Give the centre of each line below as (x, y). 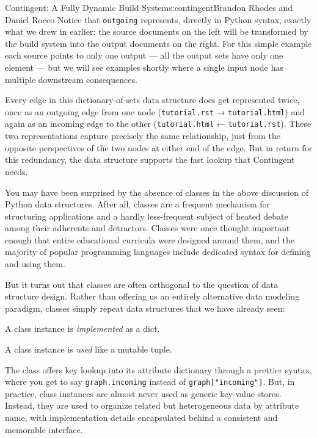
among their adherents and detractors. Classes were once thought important (148, 228)
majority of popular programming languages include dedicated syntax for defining (158, 252)
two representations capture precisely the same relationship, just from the (143, 136)
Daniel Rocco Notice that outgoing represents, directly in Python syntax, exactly (158, 19)
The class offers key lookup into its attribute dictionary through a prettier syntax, (158, 369)
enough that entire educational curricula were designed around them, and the (150, 239)
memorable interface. (44, 429)
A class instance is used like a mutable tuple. (89, 349)
